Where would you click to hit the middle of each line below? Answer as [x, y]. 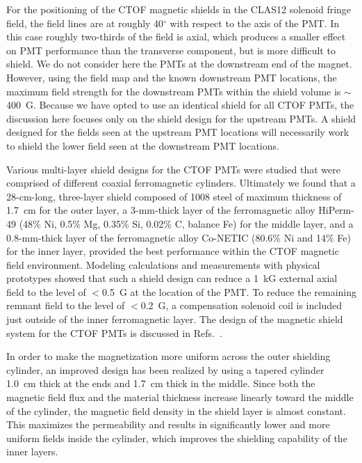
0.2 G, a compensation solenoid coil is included [241, 305]
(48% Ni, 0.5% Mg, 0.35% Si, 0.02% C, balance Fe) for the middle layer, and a [186, 223]
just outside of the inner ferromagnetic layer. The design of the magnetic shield [175, 319]
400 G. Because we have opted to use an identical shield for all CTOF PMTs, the [180, 105]
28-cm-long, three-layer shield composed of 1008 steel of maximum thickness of [174, 196]
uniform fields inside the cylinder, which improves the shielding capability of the [177, 438]
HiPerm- [336, 210]
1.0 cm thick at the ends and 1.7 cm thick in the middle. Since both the [161, 383]
